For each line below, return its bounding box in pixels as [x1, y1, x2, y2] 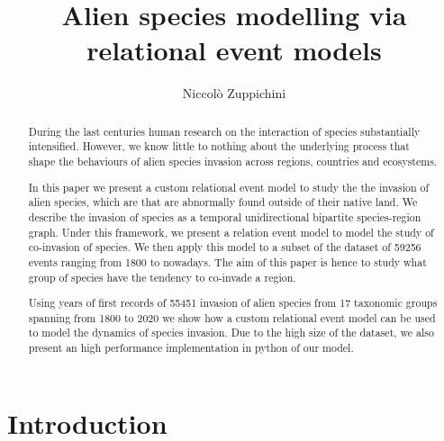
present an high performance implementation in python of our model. [28, 340, 354, 355]
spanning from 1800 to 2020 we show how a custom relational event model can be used [28, 310, 436, 325]
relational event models [86, 31, 382, 68]
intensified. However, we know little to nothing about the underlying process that [28, 139, 410, 154]
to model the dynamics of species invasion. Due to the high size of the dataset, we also [28, 325, 434, 340]
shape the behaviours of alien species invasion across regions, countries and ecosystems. [28, 154, 438, 169]
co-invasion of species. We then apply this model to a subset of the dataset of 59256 [28, 239, 421, 255]
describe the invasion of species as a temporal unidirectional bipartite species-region [28, 209, 421, 224]
